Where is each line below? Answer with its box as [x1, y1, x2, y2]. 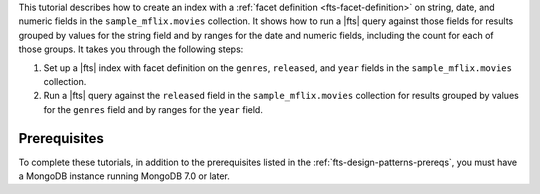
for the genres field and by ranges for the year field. [43, 103, 264, 115]
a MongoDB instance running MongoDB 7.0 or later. [18, 170, 230, 182]
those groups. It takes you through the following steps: [18, 43, 244, 55]
